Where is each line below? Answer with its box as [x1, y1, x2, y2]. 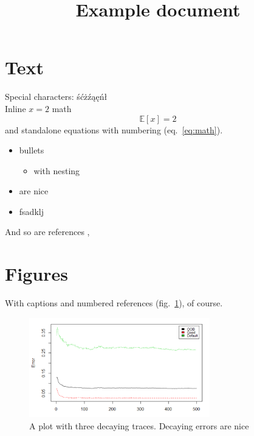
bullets [19, 144, 44, 156]
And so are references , [5, 225, 90, 238]
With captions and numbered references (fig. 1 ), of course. [5, 297, 223, 309]
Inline [5, 102, 26, 114]
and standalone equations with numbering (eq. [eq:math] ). [5, 123, 223, 136]
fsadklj [19, 205, 44, 217]
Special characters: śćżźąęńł [5, 90, 108, 103]
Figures [5, 261, 68, 286]
